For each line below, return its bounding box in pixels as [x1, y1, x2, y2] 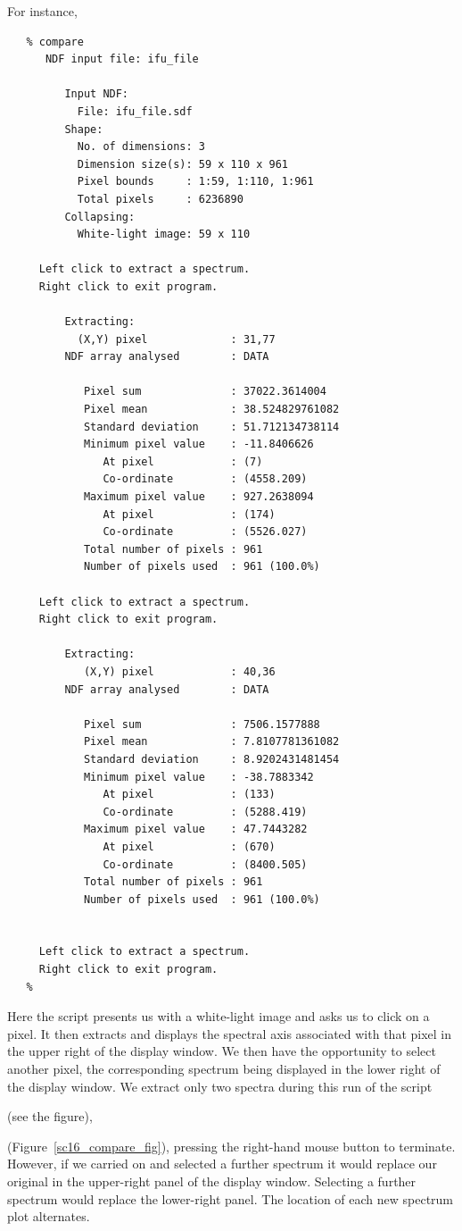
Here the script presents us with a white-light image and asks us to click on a [7, 1007, 430, 1026]
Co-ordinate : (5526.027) [103, 525, 308, 539]
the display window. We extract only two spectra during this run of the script [7, 1076, 433, 1095]
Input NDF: [64, 88, 129, 101]
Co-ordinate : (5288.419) [103, 805, 308, 818]
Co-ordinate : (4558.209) [103, 473, 308, 486]
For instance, [7, 2, 78, 20]
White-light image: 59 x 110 [77, 228, 251, 241]
